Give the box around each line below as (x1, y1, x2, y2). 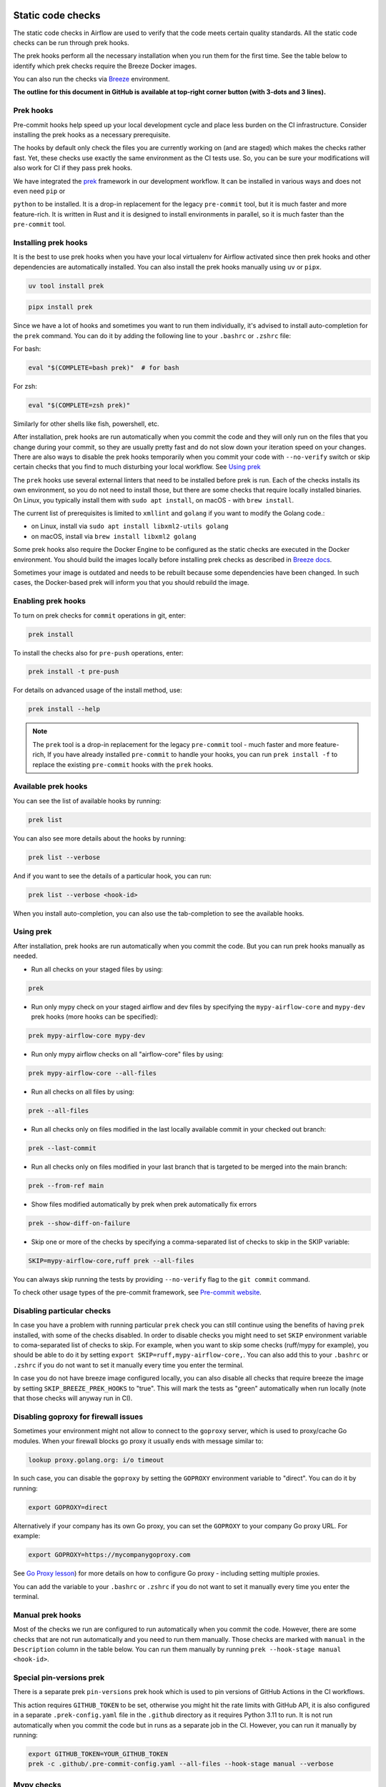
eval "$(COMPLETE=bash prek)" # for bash (28, 363, 179, 372)
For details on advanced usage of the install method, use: (13, 686, 182, 695)
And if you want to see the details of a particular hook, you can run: (13, 871, 212, 880)
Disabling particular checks (13, 1305, 111, 1315)
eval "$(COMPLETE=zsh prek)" (28, 401, 131, 409)
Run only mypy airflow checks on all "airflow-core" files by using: (31, 1049, 224, 1058)
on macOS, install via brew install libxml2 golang (31, 532, 197, 540)
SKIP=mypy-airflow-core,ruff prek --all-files (28, 1257, 194, 1264)
